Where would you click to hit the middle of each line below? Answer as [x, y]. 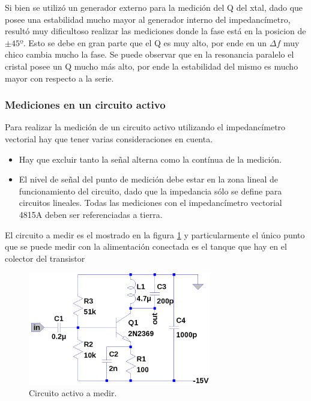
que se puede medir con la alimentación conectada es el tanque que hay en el [146, 246]
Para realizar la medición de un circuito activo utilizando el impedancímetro [145, 127]
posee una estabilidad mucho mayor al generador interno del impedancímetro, [148, 19]
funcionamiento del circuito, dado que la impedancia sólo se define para [150, 191]
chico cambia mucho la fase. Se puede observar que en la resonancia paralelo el [149, 54]
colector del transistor [45, 258]
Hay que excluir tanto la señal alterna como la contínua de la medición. [150, 159]
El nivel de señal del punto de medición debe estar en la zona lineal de [149, 179]
